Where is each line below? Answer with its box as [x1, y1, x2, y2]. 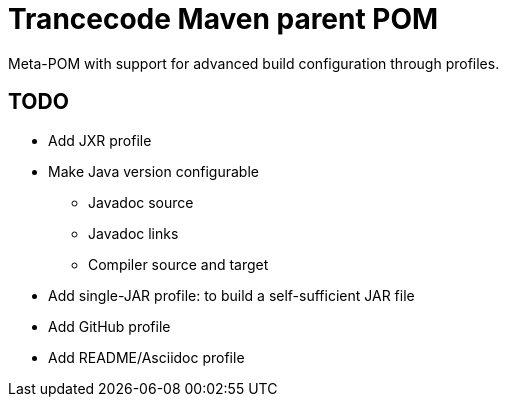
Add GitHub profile [48, 317, 171, 335]
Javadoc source [88, 193, 194, 211]
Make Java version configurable [48, 162, 259, 180]
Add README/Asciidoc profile [48, 348, 245, 366]
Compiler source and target [88, 255, 269, 273]
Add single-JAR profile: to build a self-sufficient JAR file [48, 286, 415, 304]
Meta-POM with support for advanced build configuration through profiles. [8, 54, 500, 72]
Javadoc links [88, 224, 179, 242]
